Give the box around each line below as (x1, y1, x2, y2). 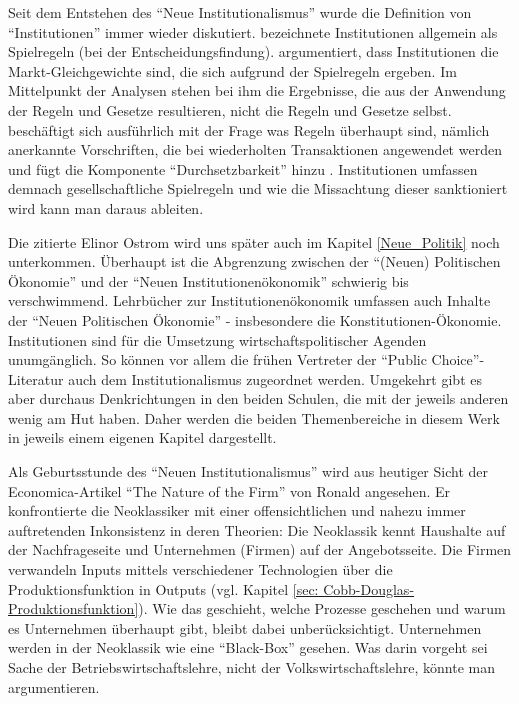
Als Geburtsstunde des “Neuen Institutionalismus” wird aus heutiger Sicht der (8, 461, 488, 482)
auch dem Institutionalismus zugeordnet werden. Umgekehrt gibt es (68, 368, 482, 389)
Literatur (8, 368, 64, 389)
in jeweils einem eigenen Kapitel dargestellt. (8, 427, 277, 448)
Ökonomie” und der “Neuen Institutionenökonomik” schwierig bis (8, 270, 409, 291)
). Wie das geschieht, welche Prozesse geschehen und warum (138, 598, 506, 619)
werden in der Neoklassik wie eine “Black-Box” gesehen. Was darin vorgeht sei (8, 637, 488, 658)
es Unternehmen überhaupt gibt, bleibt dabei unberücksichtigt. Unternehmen (8, 617, 482, 638)
